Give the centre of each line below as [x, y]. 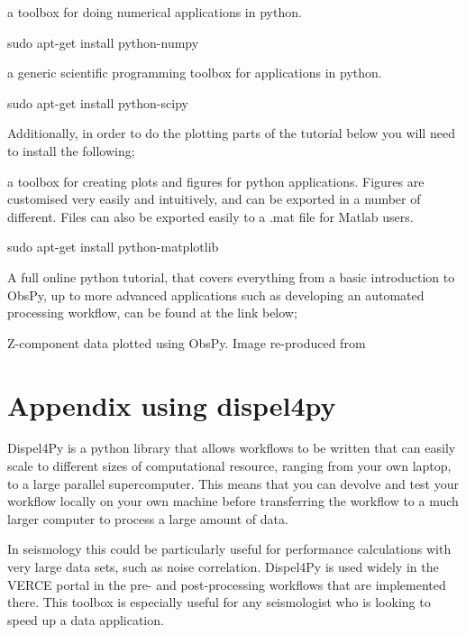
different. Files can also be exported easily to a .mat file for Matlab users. [210, 216]
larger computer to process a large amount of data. [148, 518]
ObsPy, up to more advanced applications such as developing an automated [216, 294]
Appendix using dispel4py [172, 405]
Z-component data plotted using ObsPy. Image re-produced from [187, 342]
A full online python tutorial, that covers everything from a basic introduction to [231, 276]
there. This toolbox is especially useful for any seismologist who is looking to [219, 602]
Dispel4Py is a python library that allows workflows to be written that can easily [232, 448]
